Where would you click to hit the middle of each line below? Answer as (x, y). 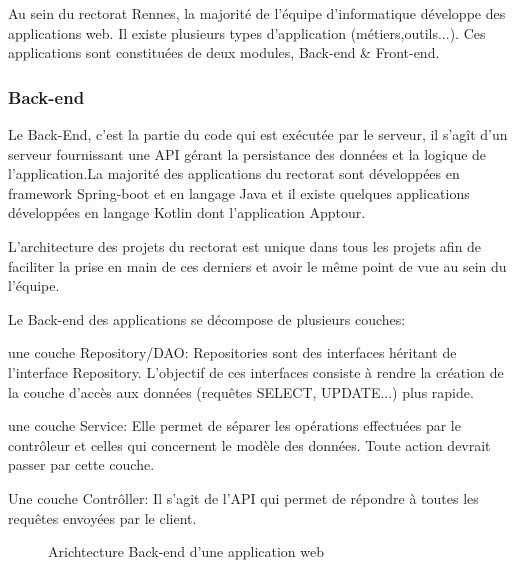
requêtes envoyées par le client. (102, 517)
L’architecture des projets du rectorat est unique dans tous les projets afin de (245, 245)
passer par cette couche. (81, 464)
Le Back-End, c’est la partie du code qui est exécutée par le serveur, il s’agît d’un (258, 134)
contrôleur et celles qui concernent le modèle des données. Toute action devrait (249, 444)
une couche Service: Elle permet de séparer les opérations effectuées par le (234, 425)
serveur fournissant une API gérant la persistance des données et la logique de (247, 153)
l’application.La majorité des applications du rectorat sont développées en (234, 173)
